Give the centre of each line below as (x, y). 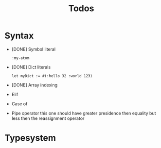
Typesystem (30, 138)
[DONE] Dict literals (31, 67)
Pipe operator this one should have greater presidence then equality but (84, 113)
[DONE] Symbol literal (34, 49)
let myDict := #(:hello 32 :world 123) (52, 76)
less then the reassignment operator (48, 118)
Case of (19, 104)
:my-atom (20, 58)
